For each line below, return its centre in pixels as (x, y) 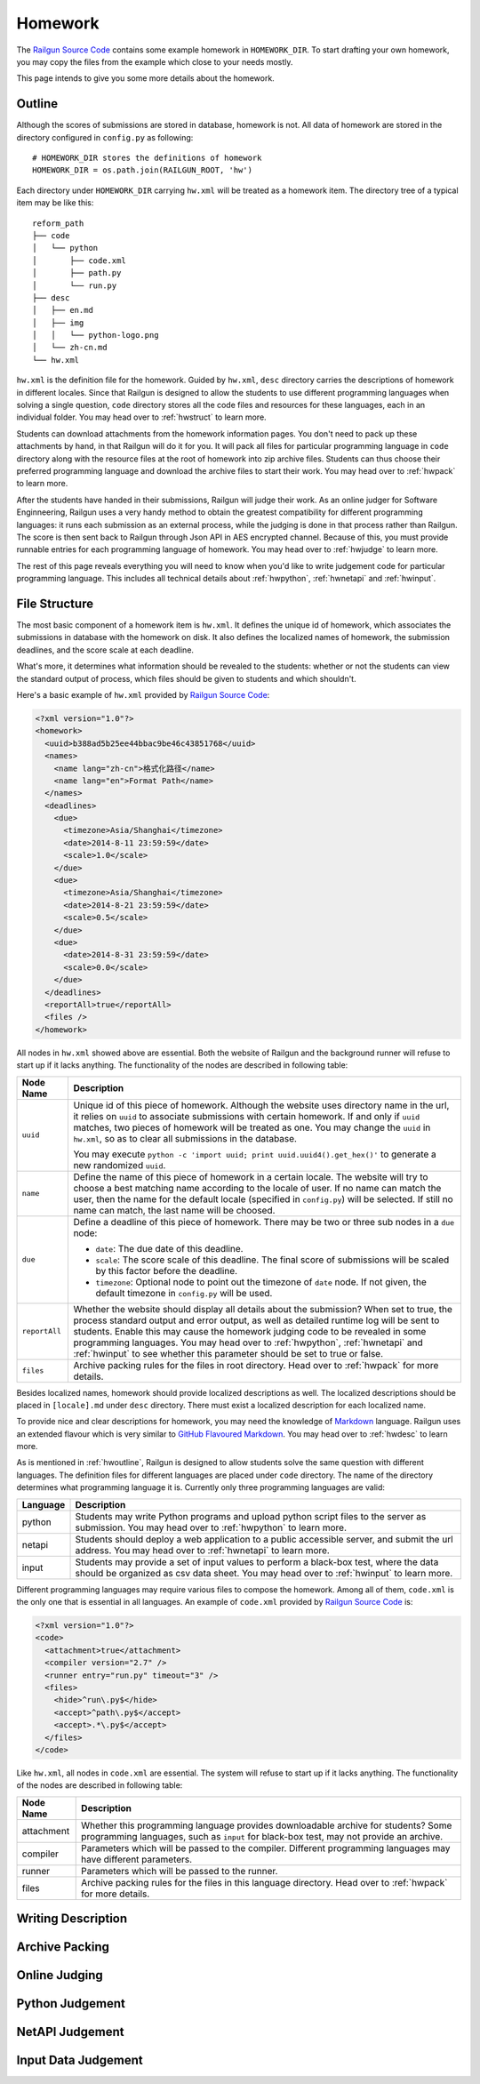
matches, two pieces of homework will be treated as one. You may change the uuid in (252, 1127)
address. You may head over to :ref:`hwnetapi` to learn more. (203, 1550)
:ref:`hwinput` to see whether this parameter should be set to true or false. (228, 1353)
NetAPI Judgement (70, 2032)
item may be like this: (55, 203)
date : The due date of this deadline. (169, 1248)
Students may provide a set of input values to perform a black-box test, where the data (257, 1562)
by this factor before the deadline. (167, 1270)
